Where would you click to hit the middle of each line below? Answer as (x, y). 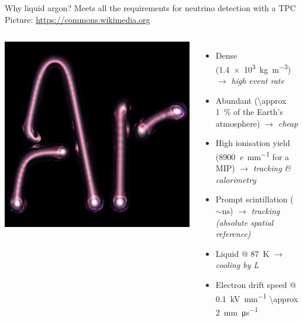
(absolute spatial (245, 222)
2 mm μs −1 (237, 311)
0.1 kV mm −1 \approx (257, 297)
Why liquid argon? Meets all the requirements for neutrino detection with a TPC (150, 8)
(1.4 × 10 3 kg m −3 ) (253, 68)
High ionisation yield (253, 143)
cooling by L (237, 265)
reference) (233, 234)
